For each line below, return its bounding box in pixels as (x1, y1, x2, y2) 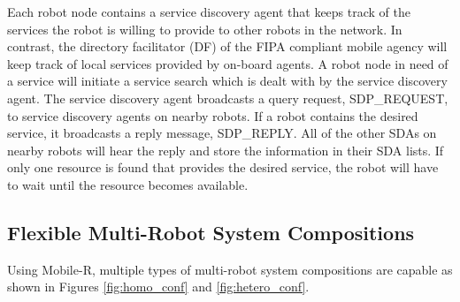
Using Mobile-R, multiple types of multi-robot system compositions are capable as (7, 260, 453, 278)
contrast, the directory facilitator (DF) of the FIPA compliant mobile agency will (7, 37, 448, 56)
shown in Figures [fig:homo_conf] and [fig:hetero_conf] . (7, 277, 310, 296)
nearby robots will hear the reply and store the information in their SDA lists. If (7, 140, 444, 159)
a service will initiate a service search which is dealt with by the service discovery (7, 72, 448, 90)
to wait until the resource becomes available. (7, 175, 249, 193)
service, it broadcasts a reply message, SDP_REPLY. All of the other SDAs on (7, 124, 437, 142)
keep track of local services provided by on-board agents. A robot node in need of (7, 54, 448, 72)
